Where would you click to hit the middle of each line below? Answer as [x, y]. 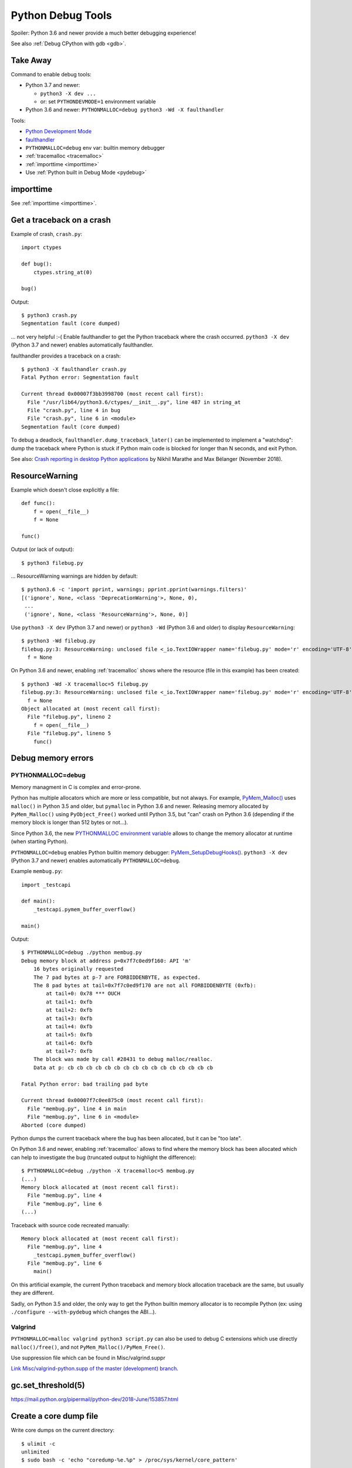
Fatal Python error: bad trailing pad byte [85, 1084]
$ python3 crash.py [49, 315]
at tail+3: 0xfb [69, 1018]
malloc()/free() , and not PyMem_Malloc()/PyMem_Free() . [88, 1347]
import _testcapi [46, 885]
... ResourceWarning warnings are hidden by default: [74, 576]
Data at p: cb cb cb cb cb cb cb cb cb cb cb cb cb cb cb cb [123, 1068]
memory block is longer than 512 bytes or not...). [70, 823]
